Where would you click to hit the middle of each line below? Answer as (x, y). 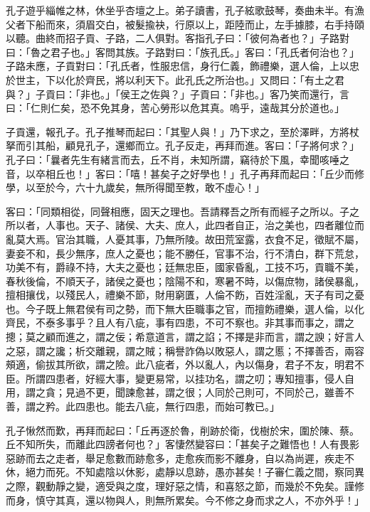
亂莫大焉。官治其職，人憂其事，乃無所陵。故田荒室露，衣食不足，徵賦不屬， (185, 239)
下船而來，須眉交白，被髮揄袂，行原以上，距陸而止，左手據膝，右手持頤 (195, 24)
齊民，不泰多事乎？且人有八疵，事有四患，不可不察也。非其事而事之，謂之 (180, 322)
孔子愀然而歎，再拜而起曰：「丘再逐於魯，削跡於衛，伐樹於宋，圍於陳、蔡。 (183, 430)
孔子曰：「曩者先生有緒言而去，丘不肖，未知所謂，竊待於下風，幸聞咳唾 (173, 159)
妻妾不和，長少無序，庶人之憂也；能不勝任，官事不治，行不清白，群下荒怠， (185, 253)
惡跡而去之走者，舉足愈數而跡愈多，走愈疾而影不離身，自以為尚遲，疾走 (175, 458)
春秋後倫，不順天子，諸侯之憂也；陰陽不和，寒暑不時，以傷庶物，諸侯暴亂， (185, 281)
